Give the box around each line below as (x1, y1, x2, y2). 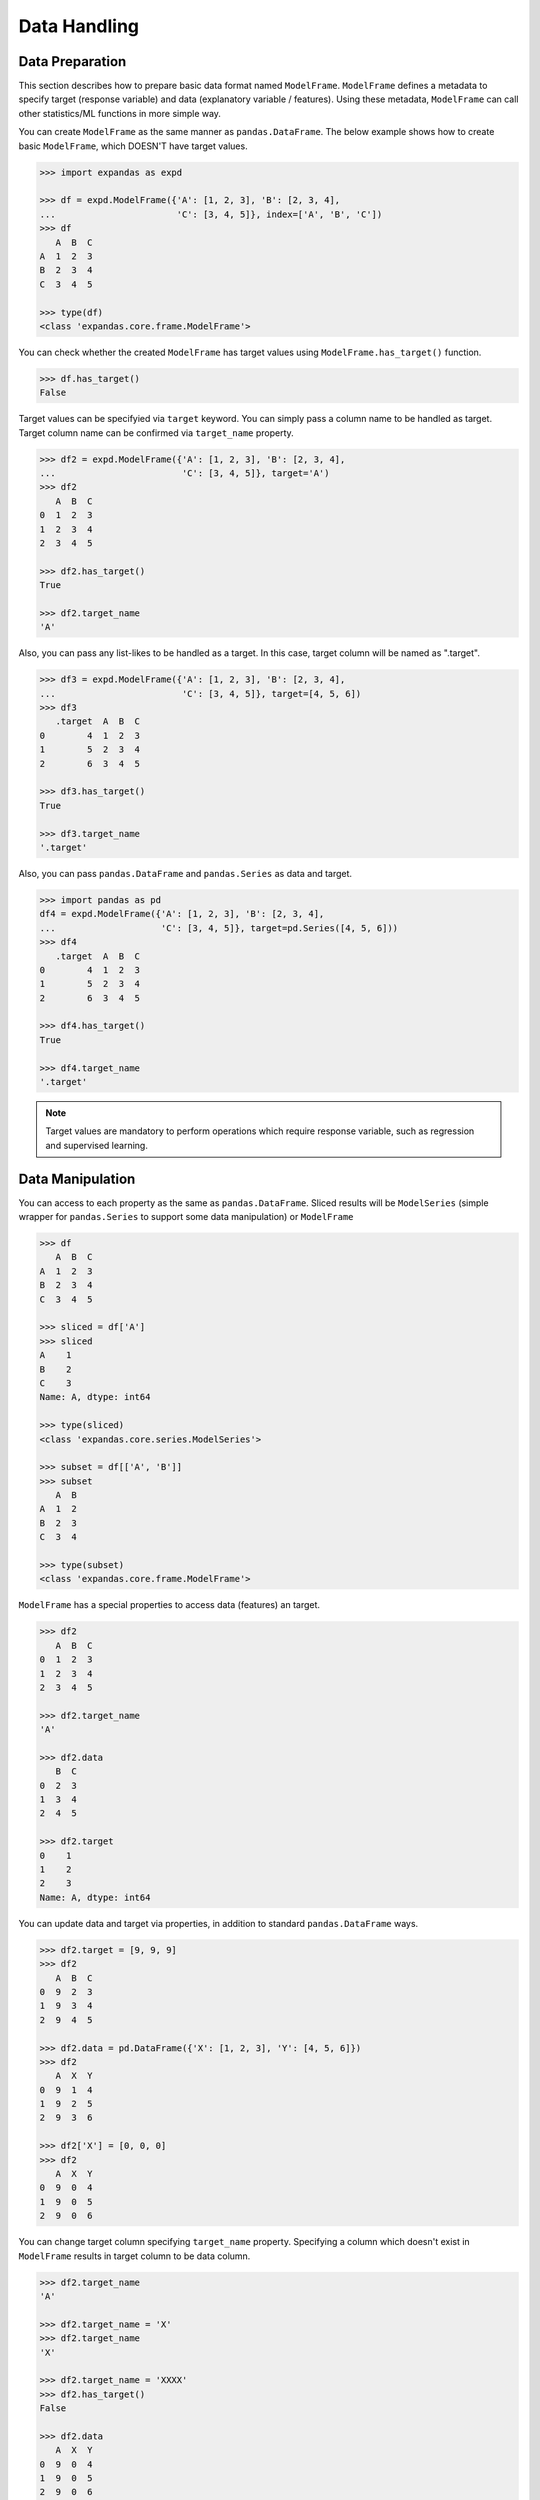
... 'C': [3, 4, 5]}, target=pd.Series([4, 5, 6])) (39, 922, 399, 934)
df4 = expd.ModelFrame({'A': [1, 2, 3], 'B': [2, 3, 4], (39, 908, 325, 920)
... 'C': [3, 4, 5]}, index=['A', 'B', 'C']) (39, 208, 383, 220)
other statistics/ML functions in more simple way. (18, 107, 222, 119)
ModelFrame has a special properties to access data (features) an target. (18, 1599, 320, 1611)
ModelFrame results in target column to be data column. (18, 2250, 251, 2262)
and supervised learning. (45, 1139, 149, 1151)
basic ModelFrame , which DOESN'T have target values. (18, 140, 249, 152)
